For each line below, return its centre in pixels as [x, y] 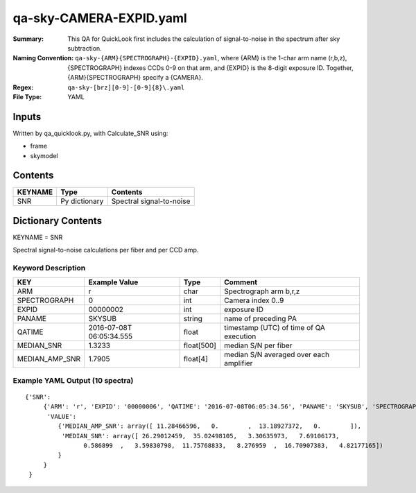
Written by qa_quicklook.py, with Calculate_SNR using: [90, 133]
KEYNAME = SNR [38, 237]
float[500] [200, 345]
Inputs [27, 117]
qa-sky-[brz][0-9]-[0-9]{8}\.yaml [126, 87]
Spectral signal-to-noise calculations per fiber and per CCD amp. [106, 250]
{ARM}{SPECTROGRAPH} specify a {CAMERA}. [136, 78]
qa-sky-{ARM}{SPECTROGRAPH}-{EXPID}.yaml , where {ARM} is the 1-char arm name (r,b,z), [211, 58]
